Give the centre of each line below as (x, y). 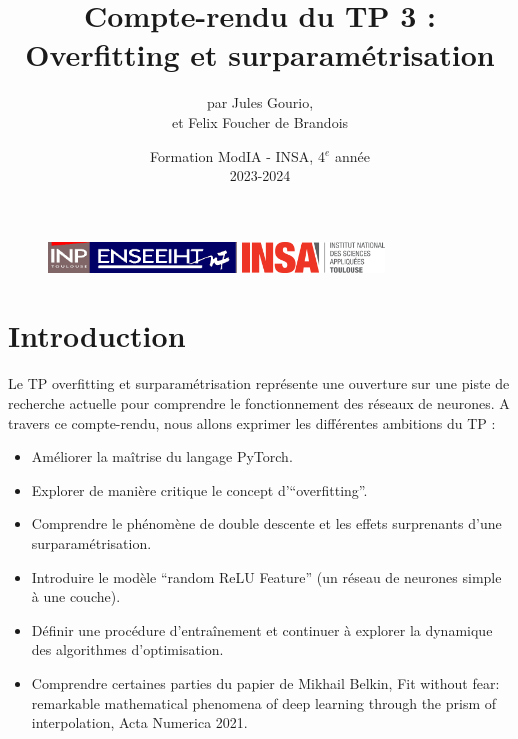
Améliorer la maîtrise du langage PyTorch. (162, 456)
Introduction (97, 335)
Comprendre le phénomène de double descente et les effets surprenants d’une (266, 523)
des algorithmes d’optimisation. (127, 649)
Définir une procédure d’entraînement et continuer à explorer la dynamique (262, 629)
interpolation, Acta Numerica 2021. (139, 722)
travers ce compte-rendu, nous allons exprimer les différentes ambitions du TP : (252, 422)
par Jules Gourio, (260, 102)
